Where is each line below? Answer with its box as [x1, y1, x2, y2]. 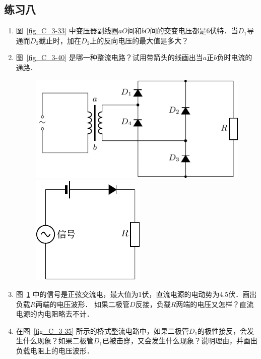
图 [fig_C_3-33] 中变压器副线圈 [16, 25, 118, 36]
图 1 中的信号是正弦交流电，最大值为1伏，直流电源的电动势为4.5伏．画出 [16, 288, 257, 299]
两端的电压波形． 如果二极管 [35, 298, 130, 309]
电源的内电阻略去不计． [16, 309, 94, 319]
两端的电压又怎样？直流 [176, 298, 254, 309]
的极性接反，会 [198, 325, 247, 336]
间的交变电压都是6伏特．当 [150, 25, 238, 36]
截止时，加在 [39, 35, 82, 45]
